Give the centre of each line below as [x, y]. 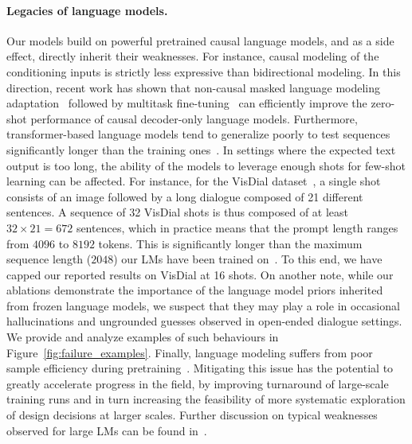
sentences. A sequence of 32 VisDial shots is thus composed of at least [178, 212]
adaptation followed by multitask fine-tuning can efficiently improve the [187, 103]
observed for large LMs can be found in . [107, 430]
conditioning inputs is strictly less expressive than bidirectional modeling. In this [204, 71]
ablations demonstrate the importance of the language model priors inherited [195, 290]
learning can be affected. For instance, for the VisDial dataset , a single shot [194, 181]
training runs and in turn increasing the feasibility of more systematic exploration [206, 399]
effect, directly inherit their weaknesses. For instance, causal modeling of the [193, 56]
